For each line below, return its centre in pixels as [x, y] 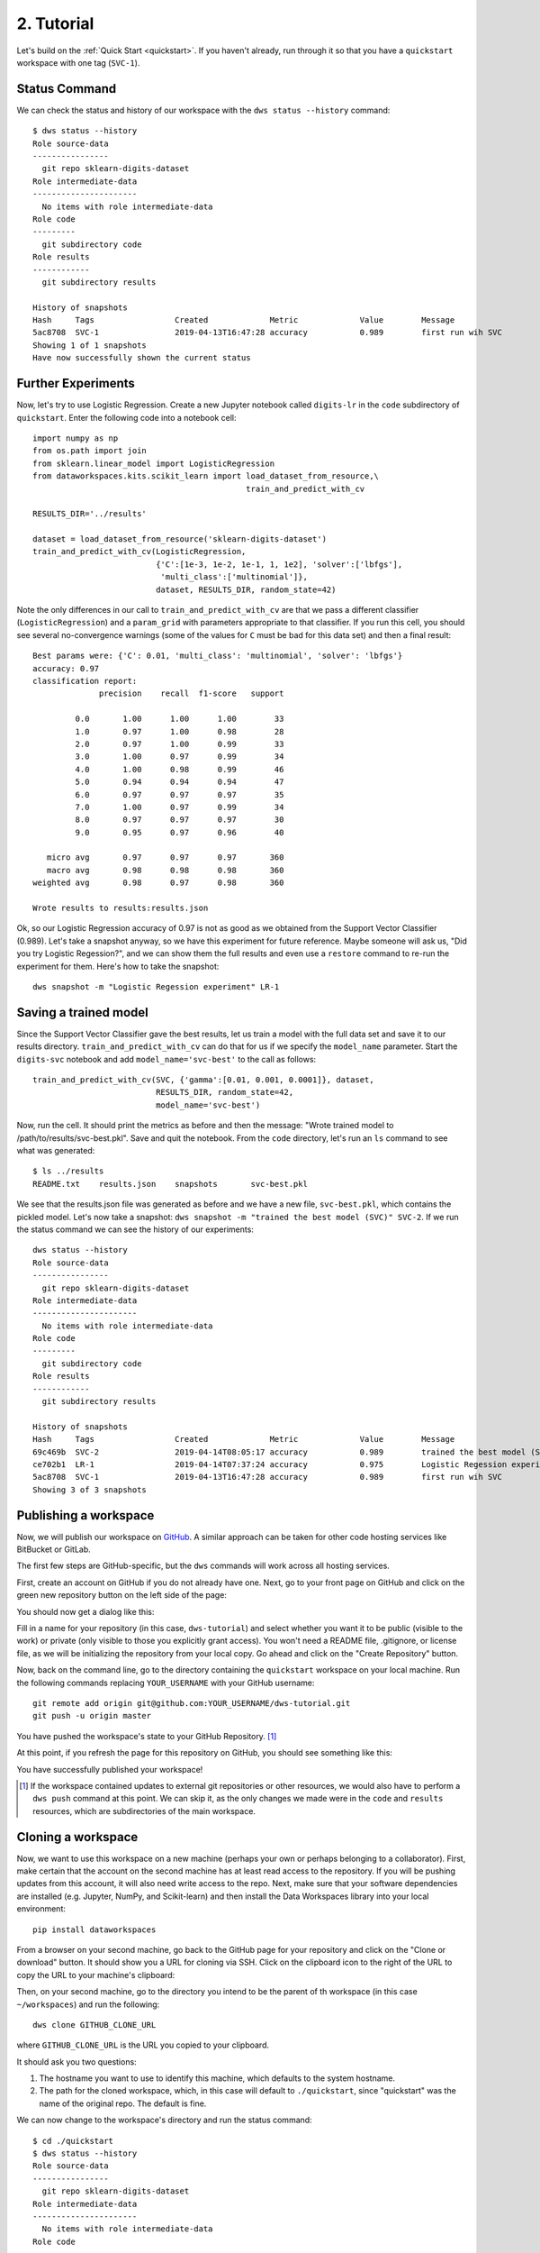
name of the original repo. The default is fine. [123, 2103]
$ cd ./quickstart [73, 2141]
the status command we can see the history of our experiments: [135, 1229]
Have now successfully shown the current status [142, 358]
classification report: [85, 681]
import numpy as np [76, 438]
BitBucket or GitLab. [54, 1549]
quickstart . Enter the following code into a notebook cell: [126, 417]
